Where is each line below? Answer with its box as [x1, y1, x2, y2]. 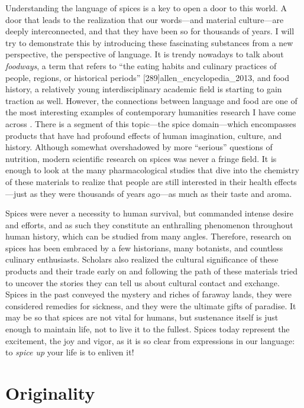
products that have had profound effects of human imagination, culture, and [5, 129, 282, 141]
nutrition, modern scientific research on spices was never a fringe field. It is [5, 152, 277, 164]
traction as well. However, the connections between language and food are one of [5, 94, 297, 106]
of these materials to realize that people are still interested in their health [5, 175, 272, 187]
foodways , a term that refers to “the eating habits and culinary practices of [5, 59, 277, 72]
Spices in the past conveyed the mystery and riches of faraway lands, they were [5, 288, 292, 300]
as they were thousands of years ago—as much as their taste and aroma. [30, 187, 292, 199]
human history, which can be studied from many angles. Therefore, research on [5, 230, 292, 242]
